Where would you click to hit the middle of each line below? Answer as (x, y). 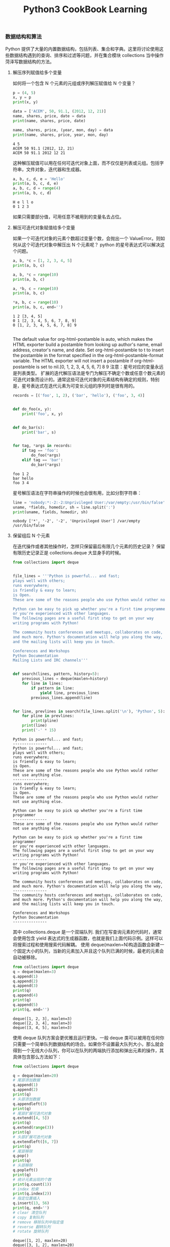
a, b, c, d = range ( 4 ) (37, 188)
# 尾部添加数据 (26, 1080)
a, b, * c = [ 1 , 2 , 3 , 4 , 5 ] (42, 261)
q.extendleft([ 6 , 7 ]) (36, 1142)
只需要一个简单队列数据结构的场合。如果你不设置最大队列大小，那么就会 (88, 1044)
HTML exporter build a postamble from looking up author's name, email (87, 345)
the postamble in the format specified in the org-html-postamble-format (88, 355)
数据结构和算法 (24, 37)
